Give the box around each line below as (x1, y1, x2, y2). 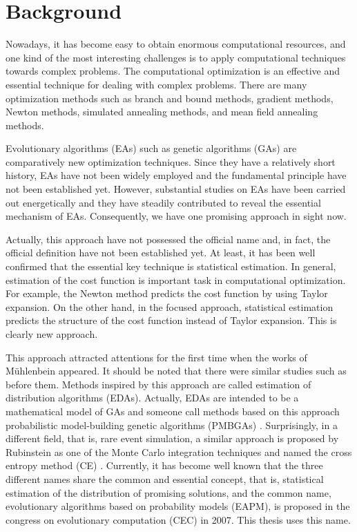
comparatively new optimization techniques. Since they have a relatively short (6, 154, 336, 169)
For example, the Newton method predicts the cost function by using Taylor (6, 286, 328, 301)
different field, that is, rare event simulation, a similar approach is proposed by (6, 431, 339, 446)
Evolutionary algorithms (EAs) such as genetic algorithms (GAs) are (6, 141, 297, 155)
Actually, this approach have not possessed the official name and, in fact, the (6, 231, 331, 246)
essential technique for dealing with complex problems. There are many (6, 77, 307, 91)
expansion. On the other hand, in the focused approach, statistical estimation (6, 299, 334, 314)
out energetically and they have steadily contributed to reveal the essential (6, 195, 321, 209)
